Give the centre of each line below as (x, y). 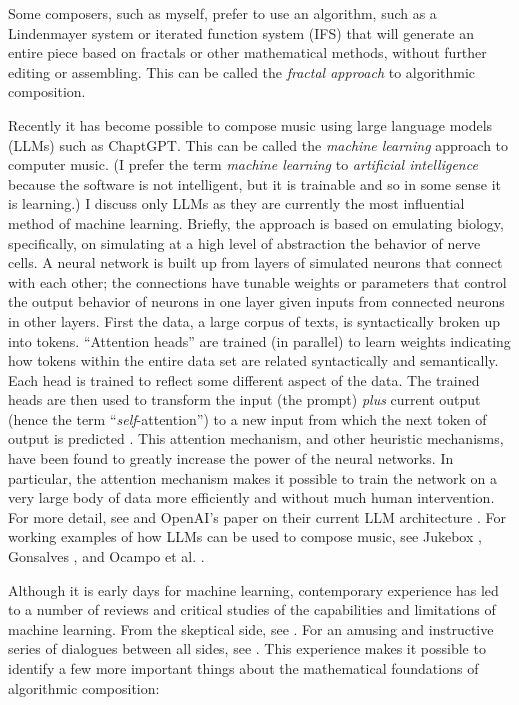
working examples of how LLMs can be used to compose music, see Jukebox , (245, 536)
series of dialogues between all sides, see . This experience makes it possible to (247, 648)
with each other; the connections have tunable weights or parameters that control (257, 281)
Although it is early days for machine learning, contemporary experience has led (253, 589)
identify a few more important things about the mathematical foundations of (243, 668)
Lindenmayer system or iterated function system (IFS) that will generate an (241, 32)
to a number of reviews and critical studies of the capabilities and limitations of (252, 609)
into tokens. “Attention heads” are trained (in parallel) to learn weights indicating (259, 340)
